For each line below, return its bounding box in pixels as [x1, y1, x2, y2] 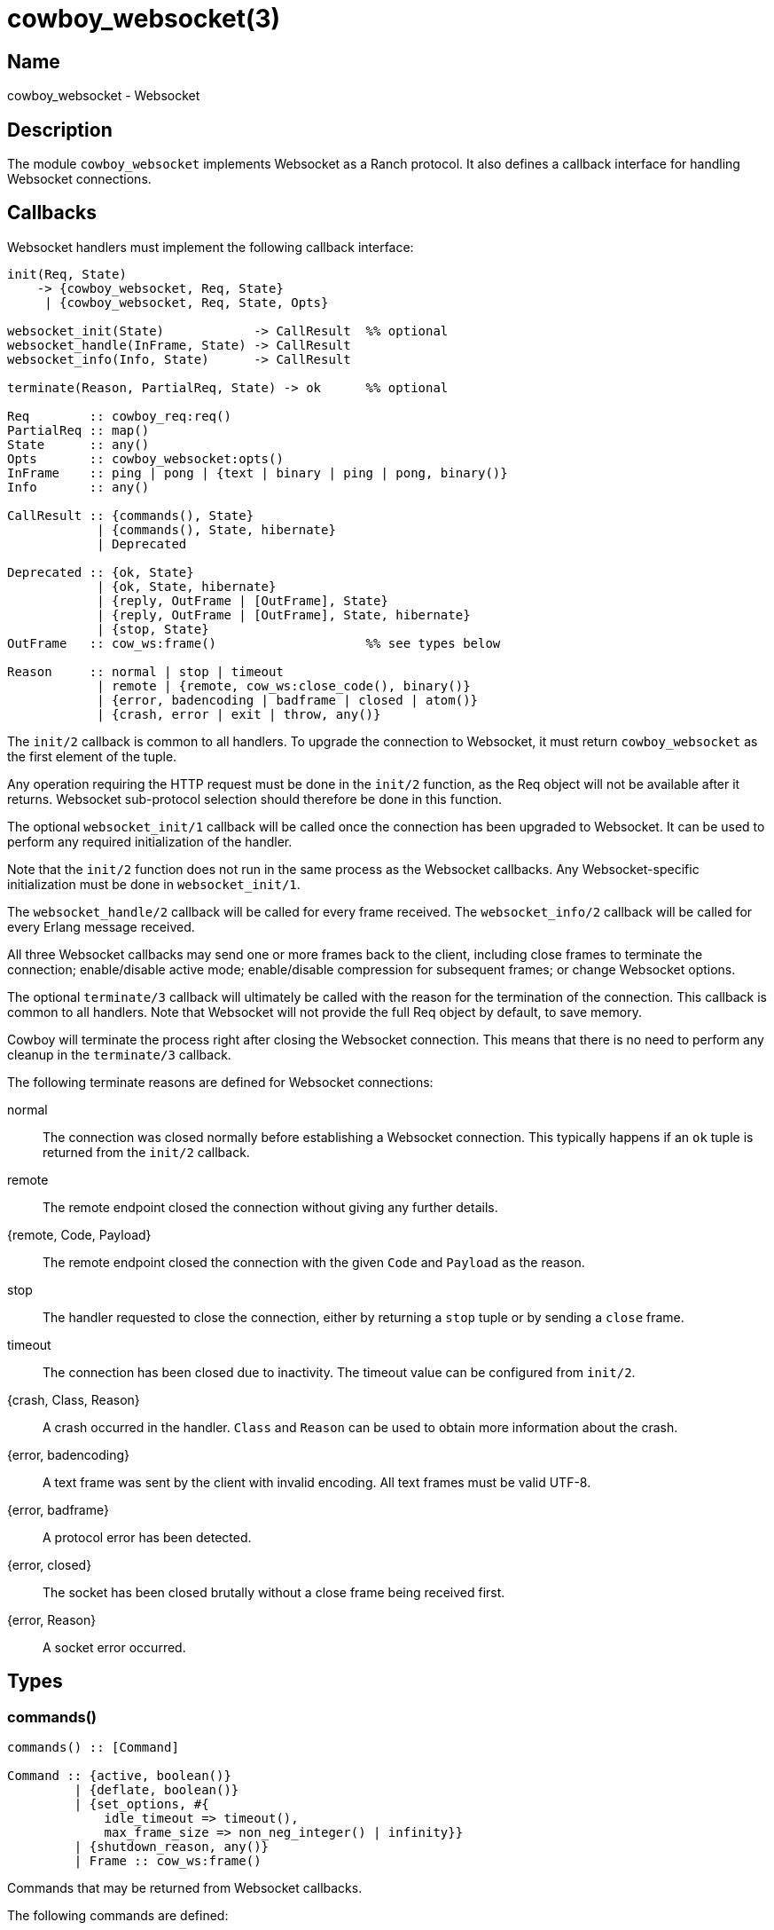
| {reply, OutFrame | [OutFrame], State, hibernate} [97, 607, 471, 622]
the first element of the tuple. [7, 748, 177, 764]
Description [7, 118, 113, 141]
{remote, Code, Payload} [7, 1226, 152, 1242]
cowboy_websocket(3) [7, 4, 281, 34]
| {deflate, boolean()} [74, 1783, 239, 1798]
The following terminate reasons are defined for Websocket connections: [7, 1074, 434, 1090]
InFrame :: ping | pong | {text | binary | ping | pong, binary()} [7, 465, 508, 480]
